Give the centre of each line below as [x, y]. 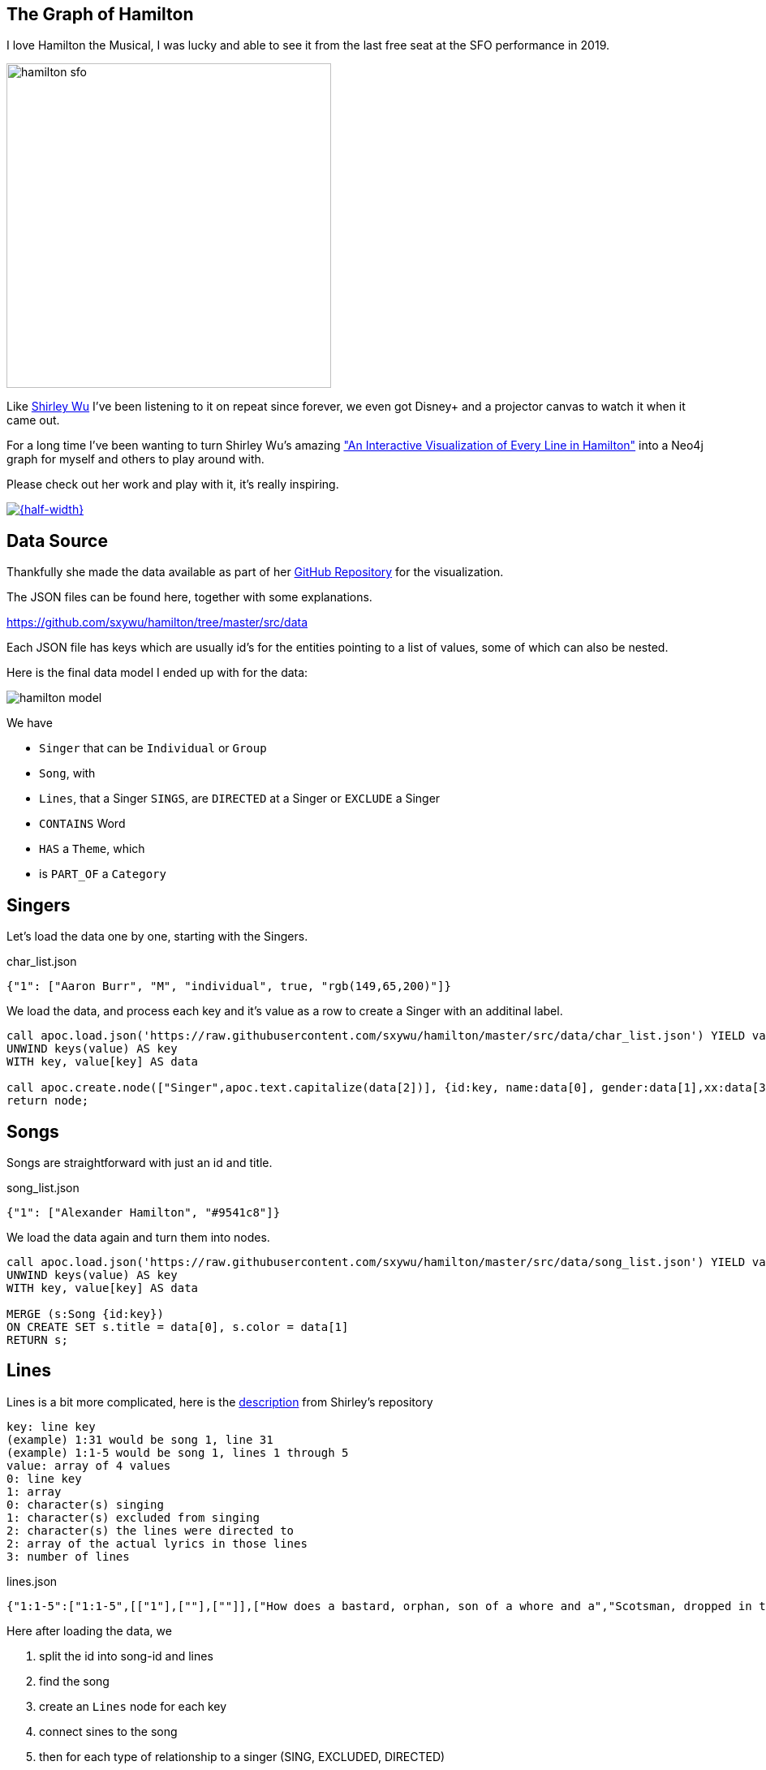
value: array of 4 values [89, 1465]
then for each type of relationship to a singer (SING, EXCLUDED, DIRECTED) [242, 1756]
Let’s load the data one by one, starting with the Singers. [157, 937]
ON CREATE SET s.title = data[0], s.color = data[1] [178, 1326]
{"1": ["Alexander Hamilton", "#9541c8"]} [144, 1212]
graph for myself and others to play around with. [136, 459]
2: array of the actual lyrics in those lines [157, 1543]
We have [30, 723]
